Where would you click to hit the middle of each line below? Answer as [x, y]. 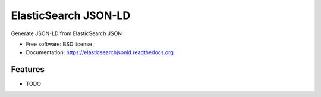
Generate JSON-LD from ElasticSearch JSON [66, 33]
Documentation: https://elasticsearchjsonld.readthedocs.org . [100, 52]
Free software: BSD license [59, 44]
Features [28, 69]
